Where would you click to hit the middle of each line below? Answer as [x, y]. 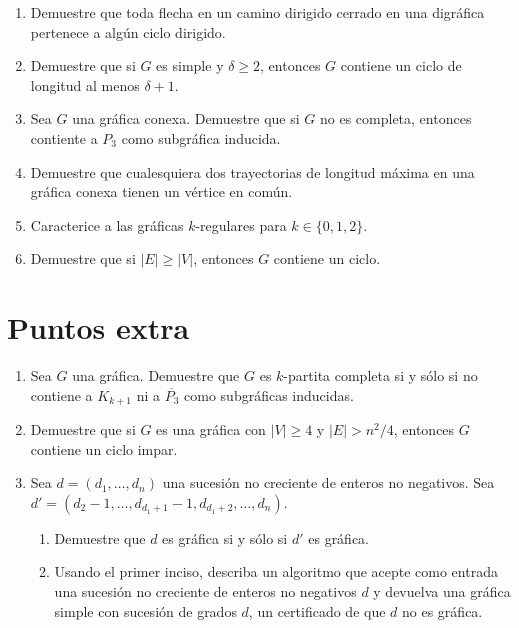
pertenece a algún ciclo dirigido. [128, 31]
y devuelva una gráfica [442, 591]
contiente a [64, 137]
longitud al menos [85, 84]
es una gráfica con [211, 429]
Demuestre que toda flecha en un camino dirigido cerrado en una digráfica [257, 12]
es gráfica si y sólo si [225, 537]
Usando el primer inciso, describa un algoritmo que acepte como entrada [276, 571]
